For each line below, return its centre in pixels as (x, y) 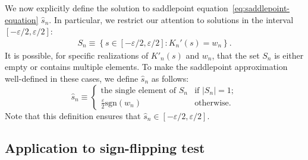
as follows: (170, 78)
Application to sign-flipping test (105, 147)
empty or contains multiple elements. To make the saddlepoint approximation (146, 67)
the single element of (139, 90)
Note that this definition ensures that (73, 115)
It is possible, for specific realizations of (77, 55)
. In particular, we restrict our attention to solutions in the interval (171, 19)
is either (289, 55)
